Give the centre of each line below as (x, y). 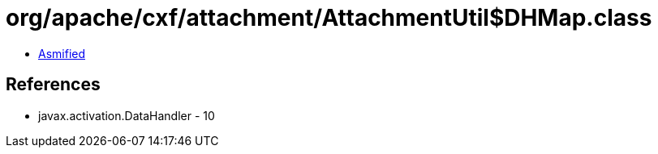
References (53, 85)
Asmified (62, 53)
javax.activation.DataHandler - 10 (127, 115)
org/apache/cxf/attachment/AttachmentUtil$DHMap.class (329, 18)
